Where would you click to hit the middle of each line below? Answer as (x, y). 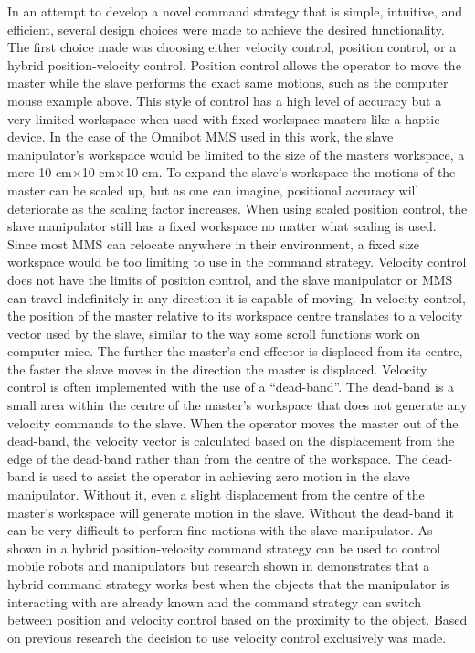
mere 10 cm (40, 172)
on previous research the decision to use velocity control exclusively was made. (227, 637)
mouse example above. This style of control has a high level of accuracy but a (225, 100)
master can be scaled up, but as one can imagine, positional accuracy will (213, 190)
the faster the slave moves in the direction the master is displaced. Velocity (217, 369)
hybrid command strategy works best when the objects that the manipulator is (228, 584)
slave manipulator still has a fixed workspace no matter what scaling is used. (222, 226)
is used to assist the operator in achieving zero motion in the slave (225, 476)
